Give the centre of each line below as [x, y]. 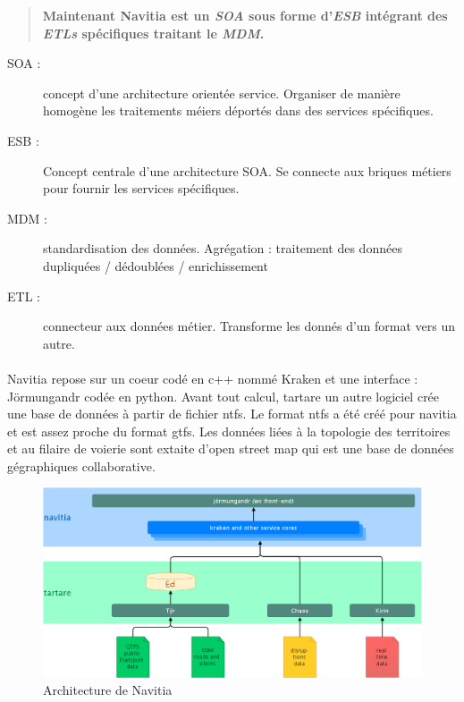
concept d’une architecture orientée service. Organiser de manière [222, 93]
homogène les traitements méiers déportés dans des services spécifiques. [238, 110]
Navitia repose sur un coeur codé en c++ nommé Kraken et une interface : [213, 378]
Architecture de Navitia [108, 690]
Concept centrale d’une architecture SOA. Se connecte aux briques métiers [247, 170]
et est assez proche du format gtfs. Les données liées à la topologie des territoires [229, 431]
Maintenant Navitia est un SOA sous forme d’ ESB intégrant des [245, 15]
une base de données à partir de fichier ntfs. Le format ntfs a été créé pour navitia [232, 414]
